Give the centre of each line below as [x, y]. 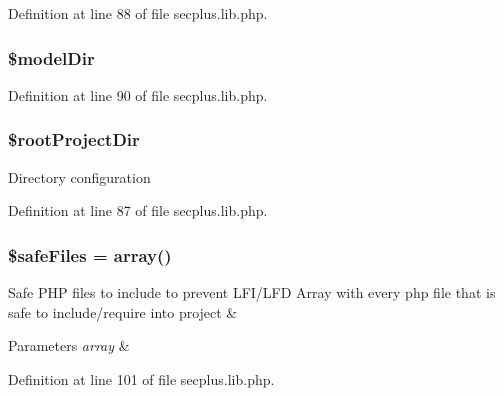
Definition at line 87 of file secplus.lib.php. [138, 210]
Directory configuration [79, 176]
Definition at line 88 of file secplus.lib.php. [138, 13]
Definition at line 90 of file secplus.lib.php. [138, 94]
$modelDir [51, 57]
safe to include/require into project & [123, 311]
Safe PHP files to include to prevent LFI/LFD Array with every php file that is [252, 292]
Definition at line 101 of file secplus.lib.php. [141, 378]
